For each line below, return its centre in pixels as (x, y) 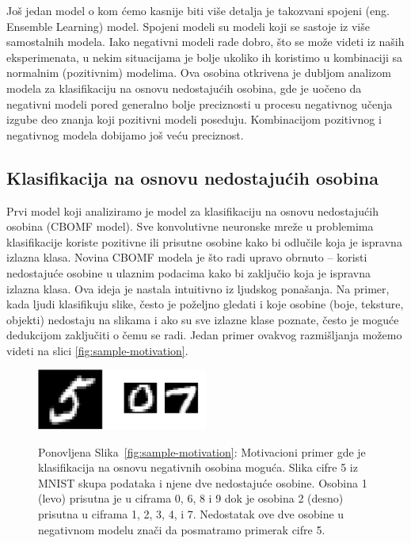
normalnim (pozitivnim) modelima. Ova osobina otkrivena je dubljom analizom (199, 73)
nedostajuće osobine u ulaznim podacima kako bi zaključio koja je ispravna (188, 272)
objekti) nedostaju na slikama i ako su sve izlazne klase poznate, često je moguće (203, 319)
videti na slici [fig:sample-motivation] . (97, 350)
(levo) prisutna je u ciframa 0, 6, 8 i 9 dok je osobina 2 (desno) (191, 498)
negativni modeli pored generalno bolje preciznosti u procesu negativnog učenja (200, 103)
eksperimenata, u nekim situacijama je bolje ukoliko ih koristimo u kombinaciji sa (205, 57)
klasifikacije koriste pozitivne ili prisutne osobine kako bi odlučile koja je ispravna (204, 241)
